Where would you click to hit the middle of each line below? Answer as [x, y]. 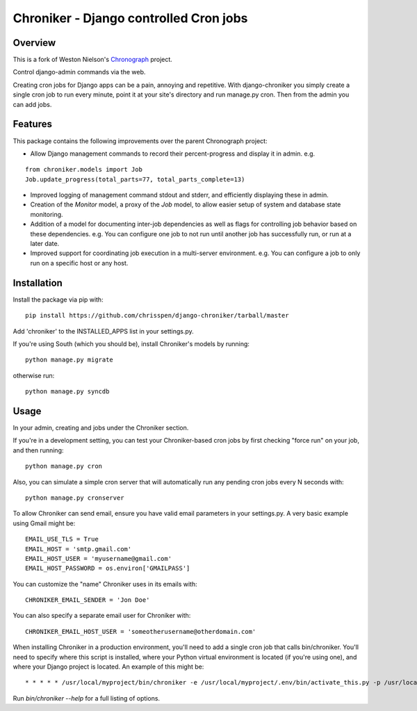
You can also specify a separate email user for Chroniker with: [102, 616]
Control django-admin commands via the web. [79, 72]
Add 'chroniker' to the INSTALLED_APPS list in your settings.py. [103, 331]
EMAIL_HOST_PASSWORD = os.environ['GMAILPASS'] [108, 569]
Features [32, 124]
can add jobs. [32, 104]
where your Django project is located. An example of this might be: [108, 667]
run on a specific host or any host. [79, 263]
